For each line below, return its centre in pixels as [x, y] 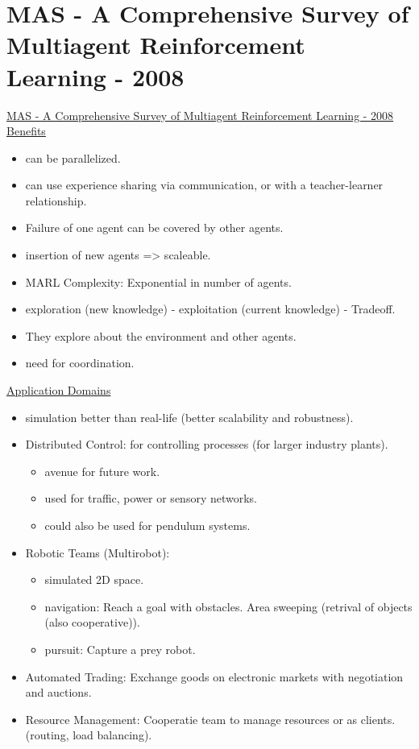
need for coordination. [80, 363]
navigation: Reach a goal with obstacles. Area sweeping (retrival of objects [228, 606]
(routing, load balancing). [89, 735]
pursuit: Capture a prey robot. [120, 649]
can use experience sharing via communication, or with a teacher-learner [204, 185]
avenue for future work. [102, 471]
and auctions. [58, 692]
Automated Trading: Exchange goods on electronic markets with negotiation [214, 676]
